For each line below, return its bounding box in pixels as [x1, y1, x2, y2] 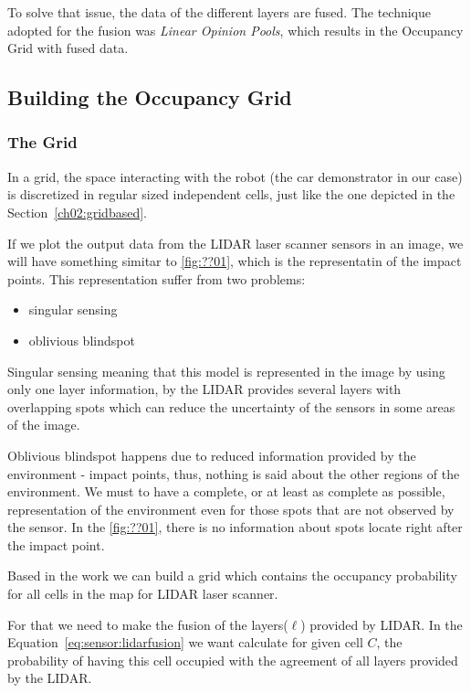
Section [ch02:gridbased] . [7, 202, 147, 221]
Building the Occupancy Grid [7, 83, 292, 112]
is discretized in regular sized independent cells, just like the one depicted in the [7, 185, 455, 204]
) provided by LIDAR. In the [300, 614, 463, 634]
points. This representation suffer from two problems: [7, 269, 306, 288]
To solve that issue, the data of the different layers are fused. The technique [7, 3, 432, 21]
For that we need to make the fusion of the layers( [7, 614, 288, 634]
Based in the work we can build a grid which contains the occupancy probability [7, 566, 457, 585]
